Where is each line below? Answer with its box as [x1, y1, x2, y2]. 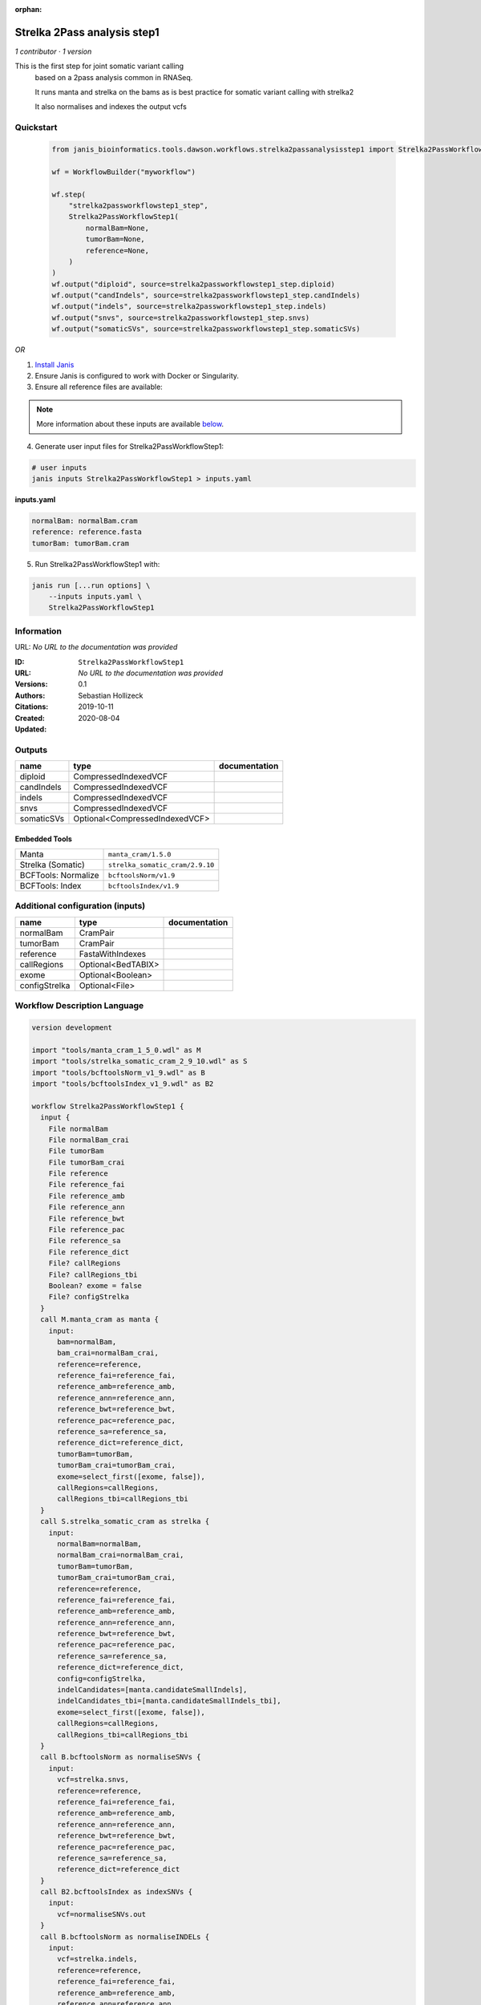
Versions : [14, 679, 48, 689]
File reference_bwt [48, 1213, 126, 1223]
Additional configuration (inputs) [14, 901, 146, 912]
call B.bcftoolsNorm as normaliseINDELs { [40, 1932, 210, 1941]
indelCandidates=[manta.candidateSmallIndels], [57, 1685, 248, 1695]
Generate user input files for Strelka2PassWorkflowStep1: [34, 441, 224, 451]
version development [31, 1023, 112, 1032]
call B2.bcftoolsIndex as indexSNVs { [40, 1887, 192, 1897]
